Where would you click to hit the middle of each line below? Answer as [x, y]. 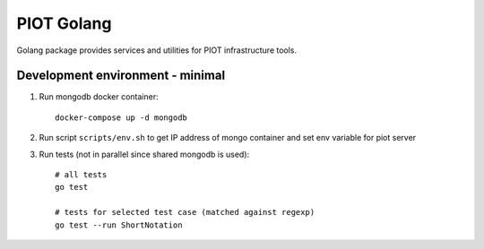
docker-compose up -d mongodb [121, 117]
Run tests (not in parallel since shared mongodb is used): [144, 154]
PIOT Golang [64, 23]
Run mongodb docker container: [99, 97]
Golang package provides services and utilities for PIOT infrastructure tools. [157, 50]
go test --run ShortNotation [119, 225]
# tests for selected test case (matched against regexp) [185, 212]
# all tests [81, 175]
